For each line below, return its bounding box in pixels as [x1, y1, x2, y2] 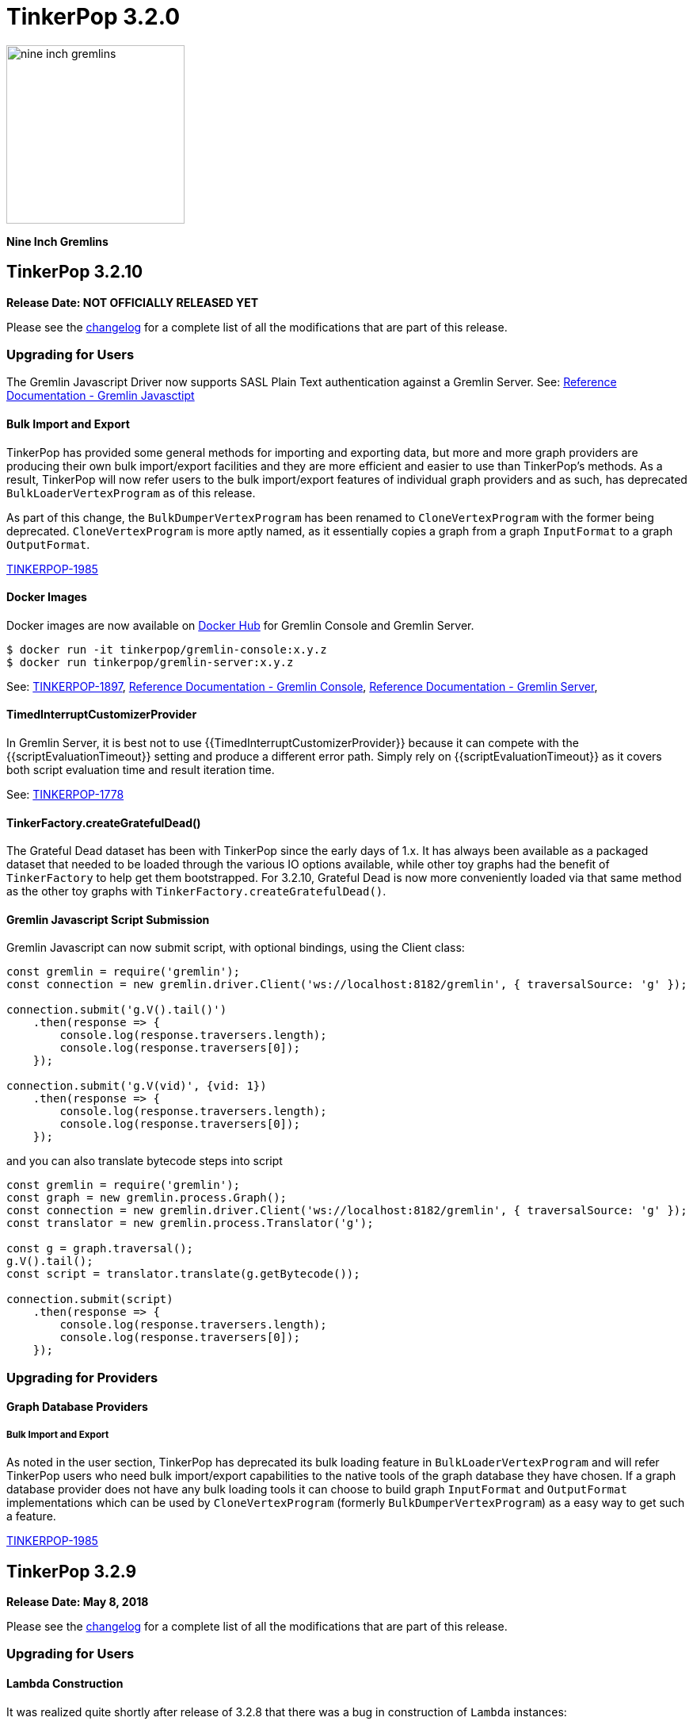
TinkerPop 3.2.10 [6, 262, 143, 282]
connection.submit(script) [6, 1293, 173, 1306]
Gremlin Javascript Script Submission [6, 912, 210, 926]
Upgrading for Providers [6, 1369, 158, 1386]
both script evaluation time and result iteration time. [6, 763, 275, 776]
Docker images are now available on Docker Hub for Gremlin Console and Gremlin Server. [6, 618, 474, 632]
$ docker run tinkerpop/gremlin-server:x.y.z [6, 655, 294, 669]
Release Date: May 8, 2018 [6, 1595, 149, 1609]
